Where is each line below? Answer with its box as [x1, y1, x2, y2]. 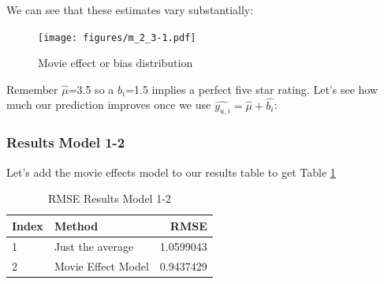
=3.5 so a [68, 80, 114, 97]
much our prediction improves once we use [6, 96, 211, 113]
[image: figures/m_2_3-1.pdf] [38, 32, 196, 43]
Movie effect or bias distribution [38, 54, 193, 71]
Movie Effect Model [54, 257, 149, 274]
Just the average [54, 237, 134, 254]
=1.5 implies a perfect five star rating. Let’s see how [125, 80, 378, 97]
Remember [6, 80, 58, 97]
